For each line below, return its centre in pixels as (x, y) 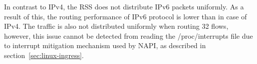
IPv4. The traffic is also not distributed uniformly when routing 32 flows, (116, 26)
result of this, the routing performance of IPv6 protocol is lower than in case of (125, 16)
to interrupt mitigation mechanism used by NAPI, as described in (105, 45)
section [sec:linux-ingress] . (44, 55)
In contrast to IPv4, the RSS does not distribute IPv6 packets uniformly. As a (124, 6)
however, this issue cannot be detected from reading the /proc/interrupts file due (128, 35)
